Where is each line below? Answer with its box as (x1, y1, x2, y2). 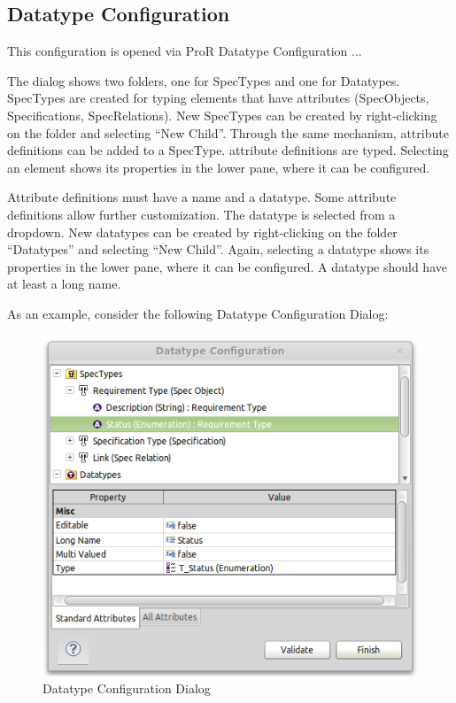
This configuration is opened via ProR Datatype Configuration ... (7, 42, 362, 60)
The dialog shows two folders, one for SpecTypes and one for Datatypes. (7, 71, 400, 89)
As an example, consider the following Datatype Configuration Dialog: (7, 304, 389, 322)
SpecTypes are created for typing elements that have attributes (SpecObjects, (7, 89, 429, 107)
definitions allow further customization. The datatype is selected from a (7, 205, 396, 223)
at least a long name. (7, 274, 121, 293)
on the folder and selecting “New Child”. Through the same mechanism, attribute (7, 123, 449, 142)
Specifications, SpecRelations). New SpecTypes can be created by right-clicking (7, 105, 437, 124)
